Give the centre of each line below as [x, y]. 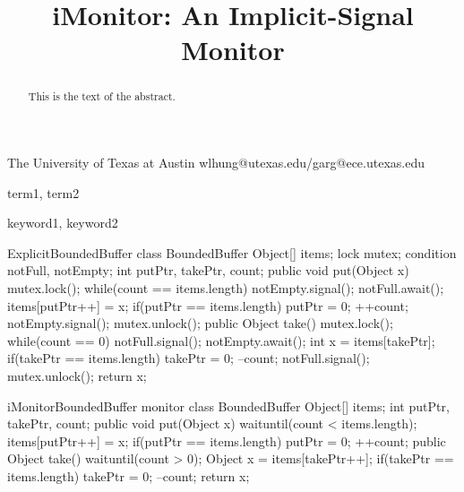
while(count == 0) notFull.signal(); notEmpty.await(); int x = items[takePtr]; [221, 340]
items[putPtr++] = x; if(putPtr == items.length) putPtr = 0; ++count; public [227, 440]
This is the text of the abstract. [102, 96]
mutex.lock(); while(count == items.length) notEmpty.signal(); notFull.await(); [226, 287]
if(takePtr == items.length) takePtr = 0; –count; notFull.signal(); [189, 358]
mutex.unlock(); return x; [77, 375]
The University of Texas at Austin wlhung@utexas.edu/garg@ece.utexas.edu [216, 163]
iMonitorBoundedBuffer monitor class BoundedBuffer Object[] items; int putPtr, [228, 406]
